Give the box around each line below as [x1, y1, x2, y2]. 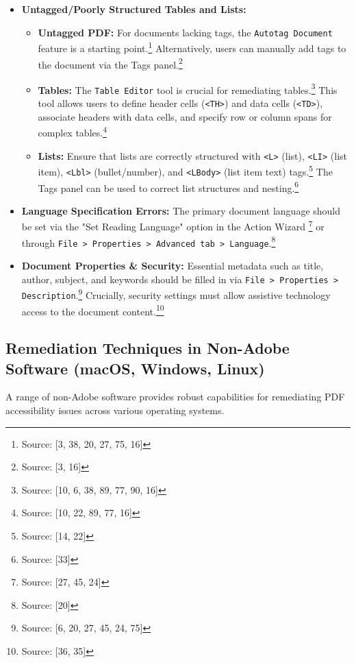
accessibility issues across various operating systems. [5, 402, 225, 417]
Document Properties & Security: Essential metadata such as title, [21, 258, 324, 272]
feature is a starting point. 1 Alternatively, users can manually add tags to [38, 39, 346, 55]
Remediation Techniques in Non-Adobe [5, 337, 290, 359]
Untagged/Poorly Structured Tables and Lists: [21, 2, 246, 16]
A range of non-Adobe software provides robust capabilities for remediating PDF [5, 389, 345, 404]
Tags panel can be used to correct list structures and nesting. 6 [38, 178, 299, 195]
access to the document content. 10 [21, 302, 164, 318]
